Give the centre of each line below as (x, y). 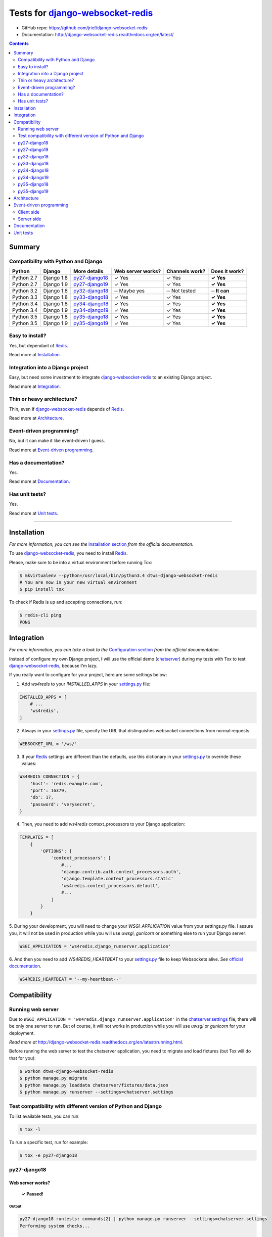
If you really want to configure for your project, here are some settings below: (88, 675)
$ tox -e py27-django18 (48, 1155)
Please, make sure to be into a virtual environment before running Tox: (81, 562)
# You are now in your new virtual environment (78, 582)
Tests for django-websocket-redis (81, 13)
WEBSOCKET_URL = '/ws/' (48, 744)
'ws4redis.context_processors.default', (111, 885)
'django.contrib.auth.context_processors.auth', (121, 872)
